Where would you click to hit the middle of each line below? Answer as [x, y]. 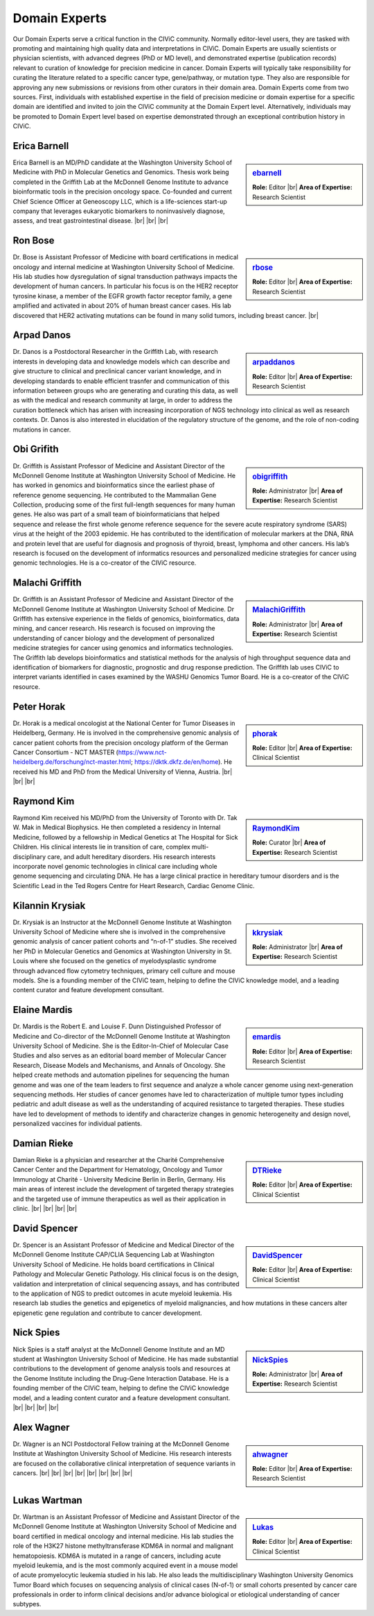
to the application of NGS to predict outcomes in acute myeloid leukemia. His [122, 1293]
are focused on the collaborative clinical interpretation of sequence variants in [124, 1463]
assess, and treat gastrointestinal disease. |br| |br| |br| [91, 221]
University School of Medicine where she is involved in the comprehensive [119, 932]
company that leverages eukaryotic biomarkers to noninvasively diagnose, [119, 211]
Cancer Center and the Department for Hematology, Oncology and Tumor [118, 1170]
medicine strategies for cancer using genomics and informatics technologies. [123, 648]
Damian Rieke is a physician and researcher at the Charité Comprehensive [119, 1160]
